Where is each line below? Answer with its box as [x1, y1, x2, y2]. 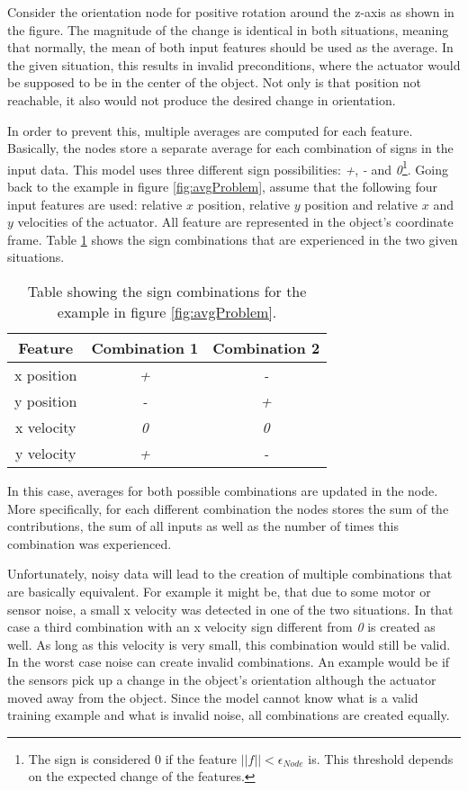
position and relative [304, 194, 418, 213]
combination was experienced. [7, 534, 172, 553]
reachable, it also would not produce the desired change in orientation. [7, 90, 396, 109]
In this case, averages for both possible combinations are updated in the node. [7, 481, 438, 499]
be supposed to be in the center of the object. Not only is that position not [7, 73, 422, 92]
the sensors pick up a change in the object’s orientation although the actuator [7, 670, 436, 688]
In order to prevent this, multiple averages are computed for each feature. [7, 121, 413, 139]
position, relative [197, 194, 291, 213]
